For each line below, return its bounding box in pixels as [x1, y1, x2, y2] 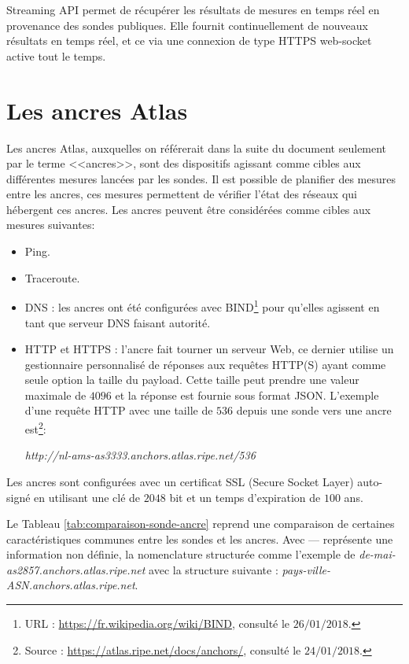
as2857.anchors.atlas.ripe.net [6, 561, 146, 577]
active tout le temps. [6, 47, 106, 64]
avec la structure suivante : [149, 561, 278, 577]
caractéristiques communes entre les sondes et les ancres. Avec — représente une [6, 530, 393, 547]
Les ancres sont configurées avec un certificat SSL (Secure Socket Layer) [6, 473, 354, 489]
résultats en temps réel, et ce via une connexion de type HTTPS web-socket [6, 32, 372, 49]
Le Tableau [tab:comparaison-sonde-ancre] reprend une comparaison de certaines [6, 515, 395, 532]
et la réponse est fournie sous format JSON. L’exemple [115, 386, 379, 403]
